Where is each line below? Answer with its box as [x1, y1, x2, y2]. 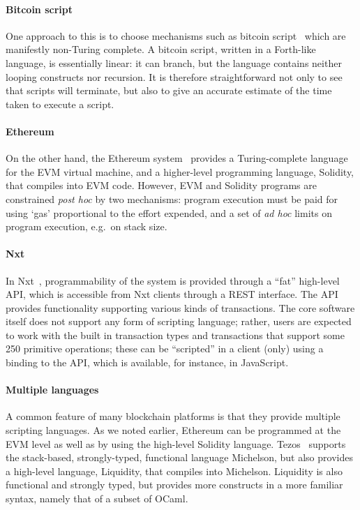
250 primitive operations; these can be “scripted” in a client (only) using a [6, 341, 324, 356]
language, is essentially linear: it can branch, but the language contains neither [6, 55, 342, 70]
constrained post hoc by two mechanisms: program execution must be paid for [6, 191, 338, 206]
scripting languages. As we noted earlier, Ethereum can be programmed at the [6, 423, 341, 437]
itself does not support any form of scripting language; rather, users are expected [6, 314, 352, 329]
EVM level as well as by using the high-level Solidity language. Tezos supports [6, 436, 346, 451]
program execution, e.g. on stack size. [6, 219, 167, 234]
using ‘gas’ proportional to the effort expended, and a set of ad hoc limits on [6, 205, 332, 220]
